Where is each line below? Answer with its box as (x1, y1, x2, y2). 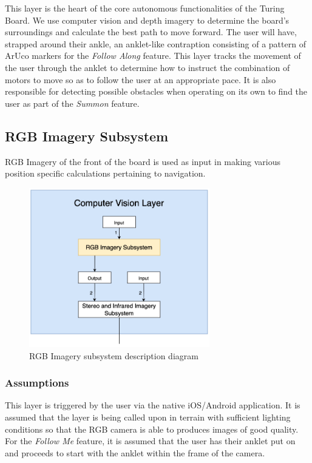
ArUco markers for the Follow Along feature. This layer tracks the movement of (5, 49, 301, 62)
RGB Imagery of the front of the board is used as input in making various (5, 155, 281, 167)
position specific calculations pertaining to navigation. (5, 167, 206, 180)
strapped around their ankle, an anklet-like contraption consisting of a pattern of (5, 37, 306, 50)
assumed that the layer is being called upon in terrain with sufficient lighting (5, 410, 291, 423)
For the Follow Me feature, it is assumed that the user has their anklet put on (5, 434, 296, 447)
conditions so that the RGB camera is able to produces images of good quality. (5, 422, 299, 435)
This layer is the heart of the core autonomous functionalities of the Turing (5, 2, 285, 14)
